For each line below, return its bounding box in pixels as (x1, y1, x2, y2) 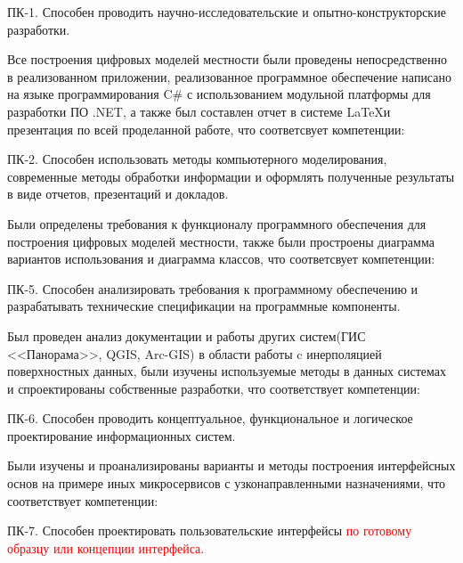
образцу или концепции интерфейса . (7, 538, 205, 557)
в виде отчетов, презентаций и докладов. (7, 184, 229, 203)
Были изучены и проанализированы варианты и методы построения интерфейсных (7, 456, 456, 475)
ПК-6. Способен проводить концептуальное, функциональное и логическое (7, 409, 413, 428)
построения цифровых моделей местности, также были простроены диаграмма (7, 232, 435, 250)
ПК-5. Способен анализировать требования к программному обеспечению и (7, 279, 418, 298)
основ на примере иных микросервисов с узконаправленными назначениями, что (7, 474, 446, 493)
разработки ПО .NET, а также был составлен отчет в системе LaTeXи (7, 102, 391, 120)
